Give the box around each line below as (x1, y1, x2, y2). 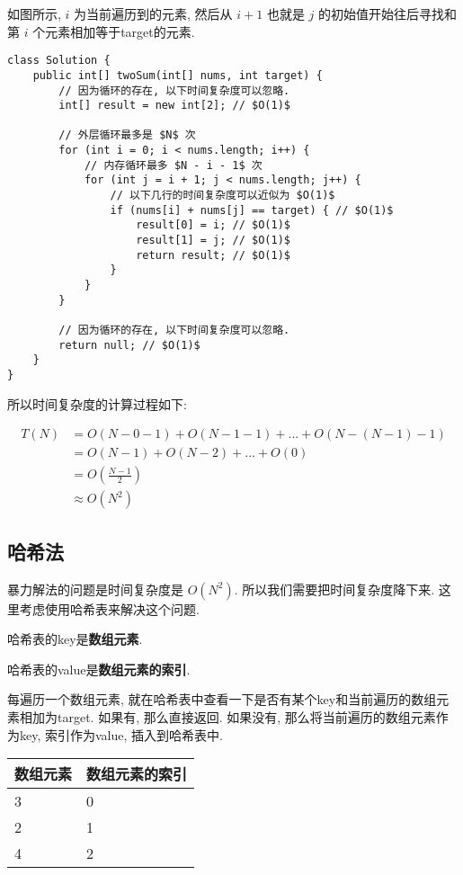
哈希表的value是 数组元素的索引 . (7, 659, 191, 678)
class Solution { (7, 54, 111, 67)
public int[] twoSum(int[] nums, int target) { (32, 68, 323, 82)
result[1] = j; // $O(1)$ (136, 234, 290, 247)
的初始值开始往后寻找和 (318, 4, 458, 22)
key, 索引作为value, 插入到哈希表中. (19, 725, 223, 744)
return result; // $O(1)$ (136, 248, 290, 262)
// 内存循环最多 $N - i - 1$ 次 (84, 158, 263, 172)
